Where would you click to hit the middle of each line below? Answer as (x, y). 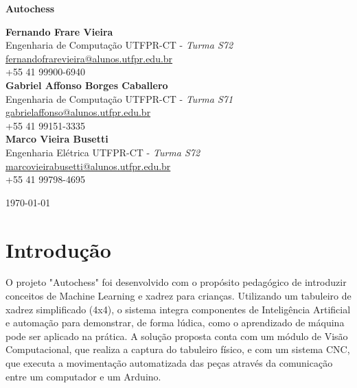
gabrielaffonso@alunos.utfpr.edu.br (78, 112)
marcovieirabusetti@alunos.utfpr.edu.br (88, 166)
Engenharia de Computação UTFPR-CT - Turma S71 (119, 98)
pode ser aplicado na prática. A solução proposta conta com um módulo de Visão (177, 336)
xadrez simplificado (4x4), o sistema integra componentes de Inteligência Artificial (178, 309)
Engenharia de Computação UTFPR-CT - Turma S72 (119, 45)
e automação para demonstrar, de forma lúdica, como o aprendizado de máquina (175, 323)
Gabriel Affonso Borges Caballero (87, 85)
